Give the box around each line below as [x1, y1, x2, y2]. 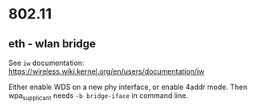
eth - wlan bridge [8, 37, 97, 51]
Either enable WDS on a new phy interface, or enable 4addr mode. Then [8, 82, 248, 92]
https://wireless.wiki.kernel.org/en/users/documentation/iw [8, 67, 205, 76]
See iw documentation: [8, 58, 84, 67]
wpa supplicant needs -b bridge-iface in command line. [8, 91, 189, 102]
